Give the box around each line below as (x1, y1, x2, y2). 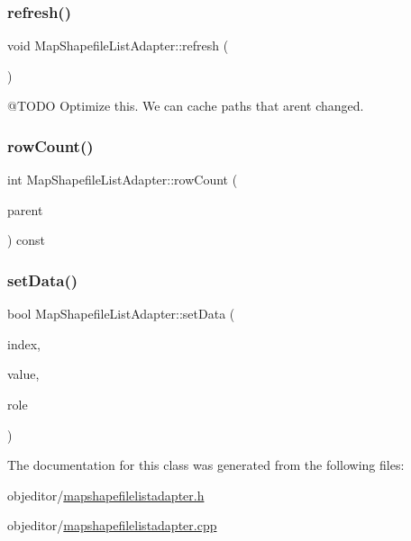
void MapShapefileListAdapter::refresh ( (7, 36, 229, 55)
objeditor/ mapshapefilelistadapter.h (7, 485, 205, 504)
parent (7, 200, 43, 219)
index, (7, 334, 41, 353)
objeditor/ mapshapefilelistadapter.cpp (7, 516, 217, 535)
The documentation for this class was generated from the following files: (7, 455, 405, 474)
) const (7, 230, 46, 249)
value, (7, 365, 40, 383)
